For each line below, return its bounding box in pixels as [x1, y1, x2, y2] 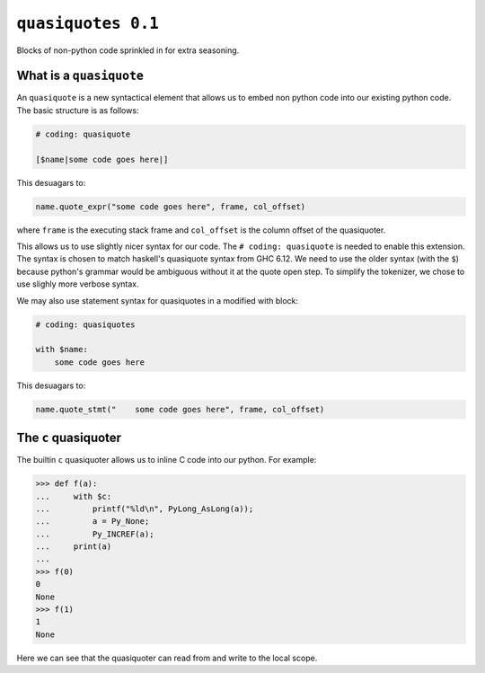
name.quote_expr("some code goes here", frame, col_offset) [35, 201, 306, 211]
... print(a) [35, 542, 112, 552]
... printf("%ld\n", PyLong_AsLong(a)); [35, 503, 254, 514]
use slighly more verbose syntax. [16, 279, 139, 289]
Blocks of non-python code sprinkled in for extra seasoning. [16, 45, 240, 56]
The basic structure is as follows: [16, 104, 139, 116]
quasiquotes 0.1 [16, 13, 159, 33]
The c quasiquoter [16, 430, 121, 446]
